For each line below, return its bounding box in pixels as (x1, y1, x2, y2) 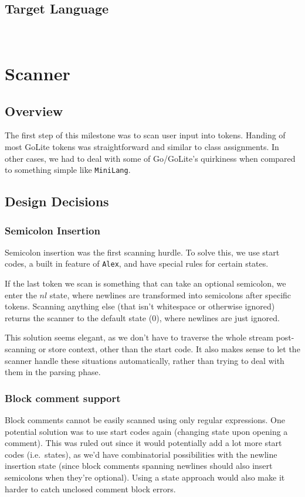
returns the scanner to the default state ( (5, 311, 152, 324)
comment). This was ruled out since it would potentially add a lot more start (5, 437, 282, 449)
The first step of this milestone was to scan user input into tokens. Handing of (5, 129, 286, 141)
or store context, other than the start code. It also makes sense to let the (38, 343, 300, 355)
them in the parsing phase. (5, 366, 101, 378)
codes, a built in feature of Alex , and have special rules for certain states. (5, 257, 269, 270)
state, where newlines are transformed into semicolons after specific (49, 288, 292, 301)
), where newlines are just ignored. (156, 311, 280, 324)
